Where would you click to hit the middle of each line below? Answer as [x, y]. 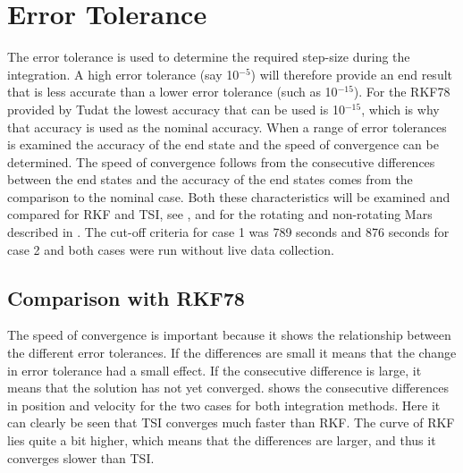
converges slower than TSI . [81, 457]
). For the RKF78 [402, 92]
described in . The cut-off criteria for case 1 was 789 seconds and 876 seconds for [228, 232]
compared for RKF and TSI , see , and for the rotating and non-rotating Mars [220, 214]
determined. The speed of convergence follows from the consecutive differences [221, 161]
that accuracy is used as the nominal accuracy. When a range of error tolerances [227, 127]
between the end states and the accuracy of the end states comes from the [210, 179]
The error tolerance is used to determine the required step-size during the [209, 57]
